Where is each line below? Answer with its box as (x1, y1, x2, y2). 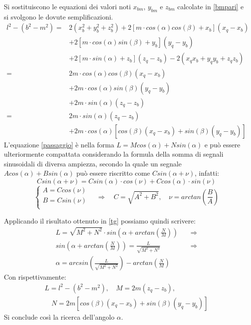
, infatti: (195, 168, 219, 178)
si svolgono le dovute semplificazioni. (4, 11, 113, 21)
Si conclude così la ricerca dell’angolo (4, 311, 115, 322)
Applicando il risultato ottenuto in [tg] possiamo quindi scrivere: (4, 215, 196, 225)
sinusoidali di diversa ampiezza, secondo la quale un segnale (4, 158, 182, 168)
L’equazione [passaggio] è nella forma (4, 139, 114, 149)
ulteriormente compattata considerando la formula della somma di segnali (4, 149, 224, 159)
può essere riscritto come (76, 168, 150, 178)
